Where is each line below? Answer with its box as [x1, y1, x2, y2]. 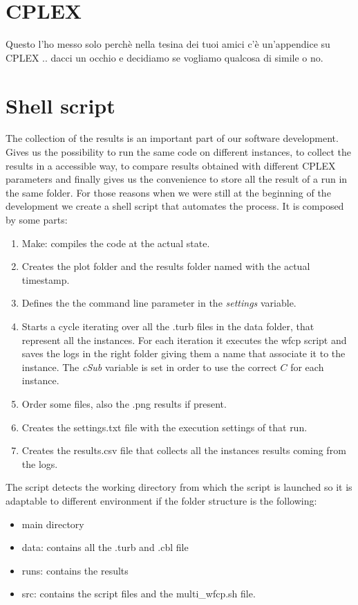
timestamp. [21, 272, 70, 287]
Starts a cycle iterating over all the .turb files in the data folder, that [21, 318, 314, 333]
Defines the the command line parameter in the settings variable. [21, 296, 296, 310]
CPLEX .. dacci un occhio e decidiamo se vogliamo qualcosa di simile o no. [6, 50, 323, 64]
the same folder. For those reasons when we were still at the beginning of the [6, 185, 331, 199]
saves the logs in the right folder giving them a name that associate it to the [21, 346, 346, 361]
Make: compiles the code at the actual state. [21, 235, 210, 250]
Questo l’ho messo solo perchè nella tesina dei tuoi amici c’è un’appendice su [6, 37, 330, 51]
